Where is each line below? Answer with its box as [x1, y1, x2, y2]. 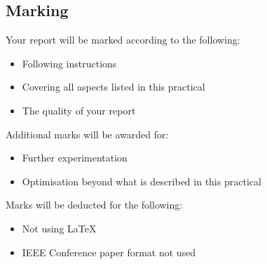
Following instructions [22, 55, 117, 70]
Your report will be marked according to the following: [6, 32, 240, 47]
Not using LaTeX [22, 220, 97, 235]
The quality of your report [22, 103, 136, 117]
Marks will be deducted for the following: [6, 197, 183, 212]
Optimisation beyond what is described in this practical [22, 173, 261, 188]
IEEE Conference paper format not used [22, 244, 196, 259]
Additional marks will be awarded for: [6, 126, 169, 141]
